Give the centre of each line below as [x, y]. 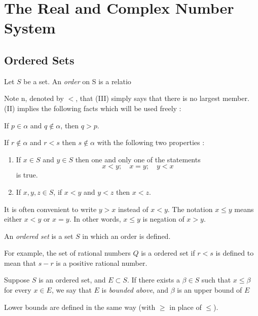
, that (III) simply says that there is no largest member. [162, 98]
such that [216, 280]
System [30, 28]
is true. [27, 175]
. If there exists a [153, 280]
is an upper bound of [210, 290]
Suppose [17, 280]
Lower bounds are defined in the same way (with [80, 307]
